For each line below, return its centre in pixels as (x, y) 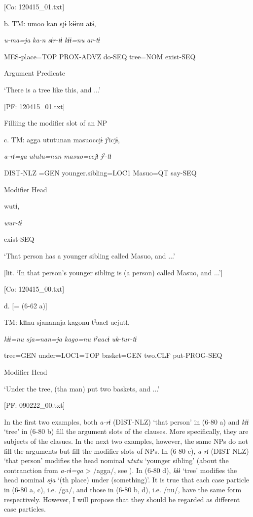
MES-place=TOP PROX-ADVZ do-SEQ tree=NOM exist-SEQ (100, 56)
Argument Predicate (35, 73)
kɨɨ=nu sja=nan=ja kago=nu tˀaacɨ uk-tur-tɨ (71, 338)
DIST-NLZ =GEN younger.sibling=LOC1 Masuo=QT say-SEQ (100, 172)
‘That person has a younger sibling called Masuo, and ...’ (90, 255)
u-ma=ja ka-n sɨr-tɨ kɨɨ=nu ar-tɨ (52, 40)
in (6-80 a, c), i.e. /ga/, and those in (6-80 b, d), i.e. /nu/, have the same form (123, 489)
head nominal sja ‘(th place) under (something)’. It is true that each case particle (127, 480)
